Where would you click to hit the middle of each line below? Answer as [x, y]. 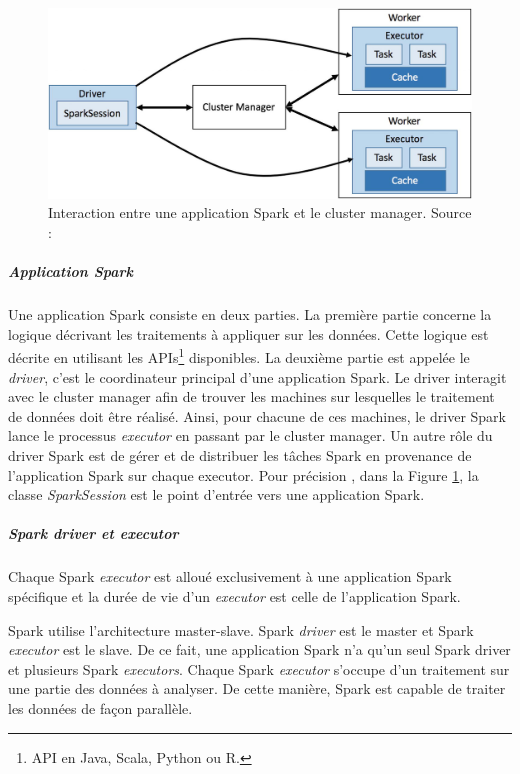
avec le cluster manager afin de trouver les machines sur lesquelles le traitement [251, 396]
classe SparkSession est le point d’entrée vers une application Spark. [216, 494]
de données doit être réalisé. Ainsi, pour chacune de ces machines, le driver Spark [257, 415]
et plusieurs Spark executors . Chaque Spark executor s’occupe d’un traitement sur [259, 668]
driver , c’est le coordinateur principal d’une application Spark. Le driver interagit [257, 376]
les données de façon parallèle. [100, 707]
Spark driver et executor [93, 533]
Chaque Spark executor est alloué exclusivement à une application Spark [230, 576]
